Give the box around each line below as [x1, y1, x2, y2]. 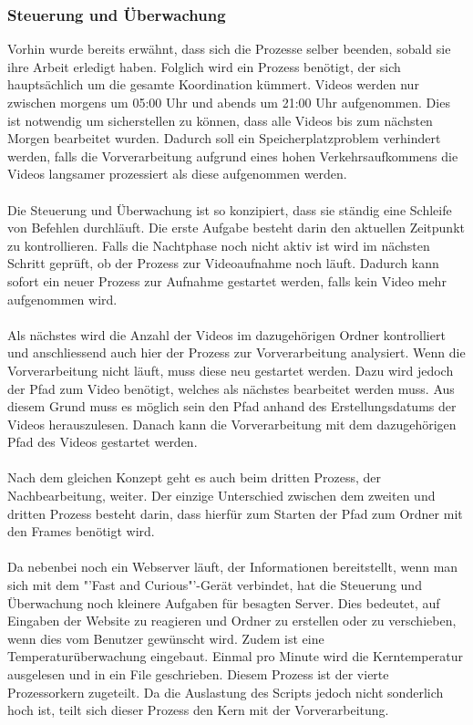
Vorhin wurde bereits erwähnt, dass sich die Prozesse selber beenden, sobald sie [7, 39, 451, 58]
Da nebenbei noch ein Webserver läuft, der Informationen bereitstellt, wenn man [7, 557, 458, 576]
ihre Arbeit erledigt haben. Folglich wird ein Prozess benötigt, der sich [7, 57, 401, 76]
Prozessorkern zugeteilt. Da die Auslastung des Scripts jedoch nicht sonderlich [7, 682, 444, 701]
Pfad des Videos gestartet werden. [7, 432, 198, 451]
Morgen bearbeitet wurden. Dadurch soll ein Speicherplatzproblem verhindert [7, 129, 441, 148]
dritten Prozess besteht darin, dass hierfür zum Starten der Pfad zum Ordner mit [7, 503, 463, 523]
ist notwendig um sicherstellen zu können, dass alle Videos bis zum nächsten [7, 110, 433, 129]
